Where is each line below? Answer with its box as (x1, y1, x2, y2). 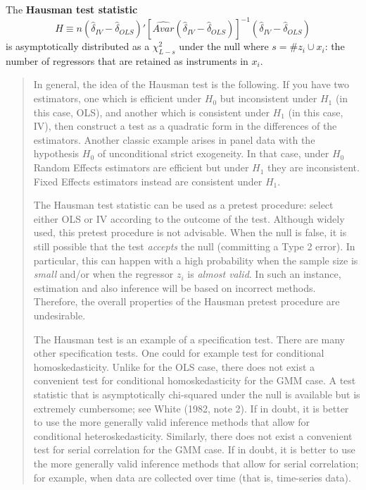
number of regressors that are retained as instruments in (6, 53, 248, 68)
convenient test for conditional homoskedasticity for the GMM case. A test (33, 373, 356, 388)
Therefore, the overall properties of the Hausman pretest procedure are (33, 294, 340, 309)
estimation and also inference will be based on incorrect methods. (33, 280, 316, 295)
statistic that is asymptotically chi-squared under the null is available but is (33, 386, 360, 401)
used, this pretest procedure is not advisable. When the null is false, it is (33, 225, 347, 240)
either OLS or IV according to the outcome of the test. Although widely (33, 211, 345, 226)
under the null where (179, 39, 269, 54)
